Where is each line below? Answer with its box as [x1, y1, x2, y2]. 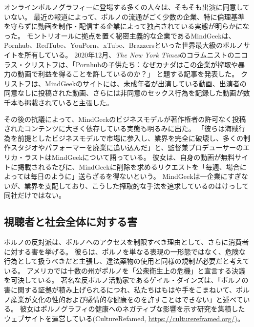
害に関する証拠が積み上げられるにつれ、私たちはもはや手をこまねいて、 [4, 285, 236, 295]
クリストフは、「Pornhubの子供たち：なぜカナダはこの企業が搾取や [24, 59, 238, 69]
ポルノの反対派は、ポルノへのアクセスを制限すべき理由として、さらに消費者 [4, 237, 249, 247]
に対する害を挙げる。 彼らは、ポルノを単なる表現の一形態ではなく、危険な [4, 246, 246, 256]
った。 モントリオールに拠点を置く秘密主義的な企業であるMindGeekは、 [4, 30, 235, 40]
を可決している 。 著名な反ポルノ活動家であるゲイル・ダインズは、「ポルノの [4, 275, 249, 285]
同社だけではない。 [4, 190, 65, 200]
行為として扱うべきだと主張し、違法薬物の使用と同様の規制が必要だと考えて [4, 256, 250, 266]
